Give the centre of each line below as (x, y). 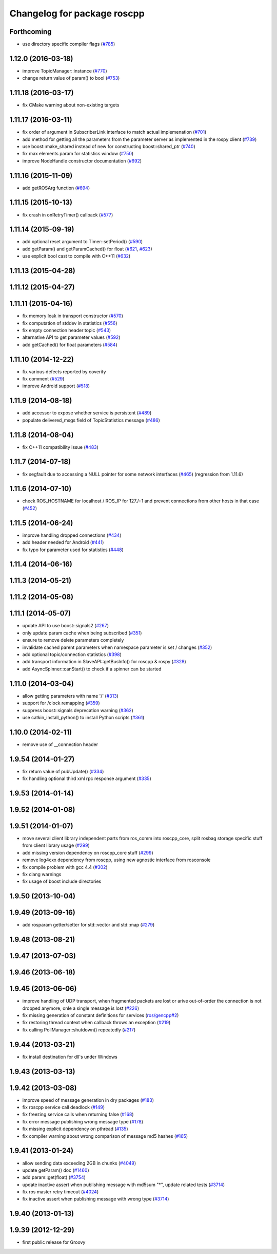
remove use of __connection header (60, 744)
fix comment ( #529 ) (43, 379)
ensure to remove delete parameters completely (73, 640)
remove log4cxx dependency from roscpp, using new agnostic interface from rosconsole (116, 860)
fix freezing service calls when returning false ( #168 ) (78, 1114)
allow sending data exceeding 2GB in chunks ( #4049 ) (79, 1163)
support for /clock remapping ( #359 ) (61, 703)
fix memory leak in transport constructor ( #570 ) (73, 316)
